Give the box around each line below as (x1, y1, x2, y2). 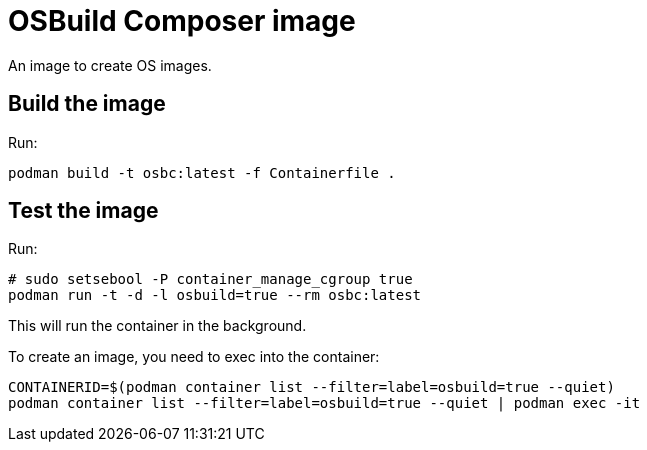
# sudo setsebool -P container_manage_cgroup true (8, 271, 413, 288)
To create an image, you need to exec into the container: (8, 348, 380, 366)
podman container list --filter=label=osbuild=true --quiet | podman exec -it (8, 395, 641, 412)
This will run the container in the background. (8, 317, 307, 335)
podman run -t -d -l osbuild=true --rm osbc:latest (8, 287, 422, 304)
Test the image (8, 198, 159, 224)
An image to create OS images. (8, 56, 212, 74)
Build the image (8, 91, 166, 117)
